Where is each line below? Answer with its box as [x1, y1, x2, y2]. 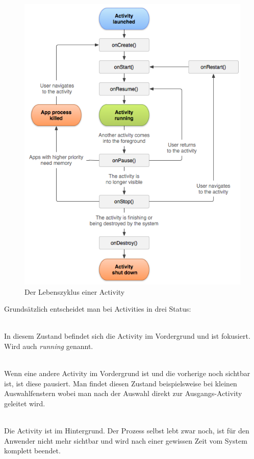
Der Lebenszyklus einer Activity [24, 286, 125, 297]
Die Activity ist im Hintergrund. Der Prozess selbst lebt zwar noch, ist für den [4, 425, 249, 436]
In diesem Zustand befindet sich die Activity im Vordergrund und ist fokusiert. [4, 331, 250, 341]
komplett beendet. [4, 445, 61, 456]
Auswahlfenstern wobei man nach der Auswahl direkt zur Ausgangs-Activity [4, 388, 242, 399]
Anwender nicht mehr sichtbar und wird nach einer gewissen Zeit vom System [4, 435, 247, 446]
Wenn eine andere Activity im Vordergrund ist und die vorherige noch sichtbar [4, 368, 250, 379]
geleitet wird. [4, 398, 45, 408]
